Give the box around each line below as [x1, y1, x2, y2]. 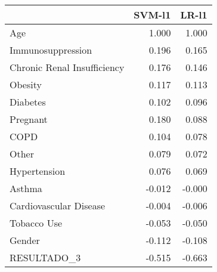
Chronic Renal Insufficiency [10, 60, 125, 74]
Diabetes [10, 95, 46, 109]
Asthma [10, 181, 42, 195]
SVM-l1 [134, 8, 171, 21]
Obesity [10, 78, 42, 91]
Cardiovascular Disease [10, 199, 106, 212]
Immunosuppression [10, 43, 92, 57]
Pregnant [10, 112, 48, 126]
